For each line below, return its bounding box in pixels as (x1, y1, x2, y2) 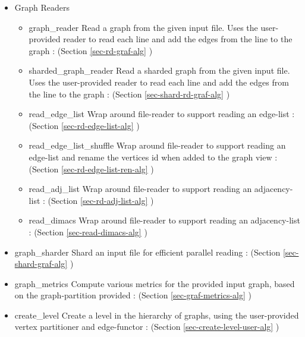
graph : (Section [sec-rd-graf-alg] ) (29, 44, 153, 56)
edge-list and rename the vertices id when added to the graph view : (29, 150, 278, 163)
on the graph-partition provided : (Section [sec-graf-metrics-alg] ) (14, 289, 252, 301)
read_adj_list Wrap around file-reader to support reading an (29, 182, 252, 195)
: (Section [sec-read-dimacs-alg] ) (29, 225, 147, 238)
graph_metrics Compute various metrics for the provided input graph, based (14, 277, 295, 289)
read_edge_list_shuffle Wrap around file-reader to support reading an (29, 139, 286, 152)
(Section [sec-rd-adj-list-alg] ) (48, 194, 154, 206)
